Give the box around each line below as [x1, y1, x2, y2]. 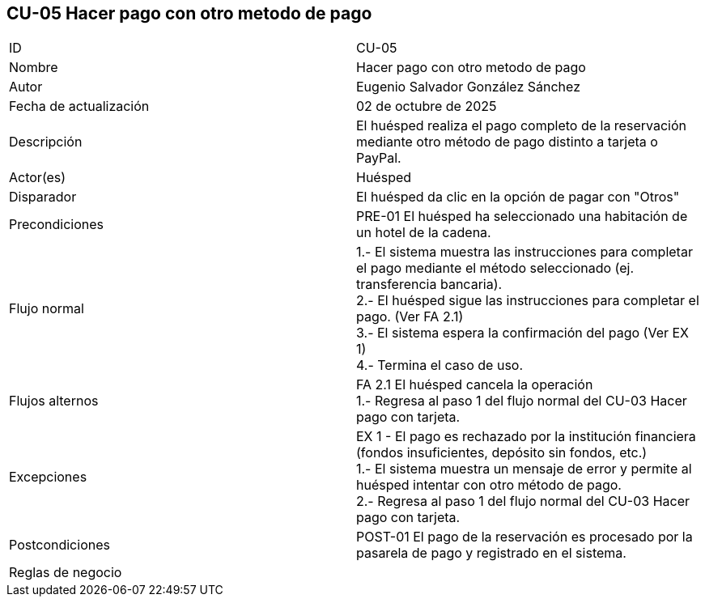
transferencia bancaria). [356, 276, 503, 293]
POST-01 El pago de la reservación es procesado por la [356, 529, 693, 546]
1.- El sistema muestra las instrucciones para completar [356, 244, 693, 261]
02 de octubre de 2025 [356, 98, 497, 115]
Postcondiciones [9, 537, 110, 554]
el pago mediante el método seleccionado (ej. [356, 260, 635, 277]
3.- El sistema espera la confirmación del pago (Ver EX [356, 325, 690, 342]
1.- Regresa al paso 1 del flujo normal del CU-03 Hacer [356, 393, 687, 410]
